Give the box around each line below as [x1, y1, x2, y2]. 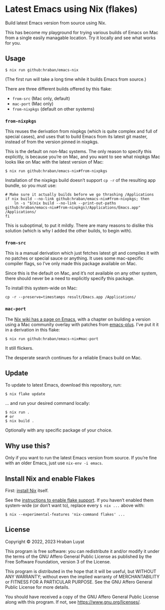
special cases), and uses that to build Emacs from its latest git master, [5, 134, 148, 140]
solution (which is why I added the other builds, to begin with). [5, 228, 132, 234]
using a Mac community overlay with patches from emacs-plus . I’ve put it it [5, 321, 159, 328]
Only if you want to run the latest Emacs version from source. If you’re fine [5, 455, 157, 461]
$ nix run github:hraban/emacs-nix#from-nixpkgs [5, 168, 108, 174]
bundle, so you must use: [5, 182, 57, 189]
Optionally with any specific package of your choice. [5, 427, 112, 433]
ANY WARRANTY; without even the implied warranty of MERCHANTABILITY [5, 573, 160, 579]
